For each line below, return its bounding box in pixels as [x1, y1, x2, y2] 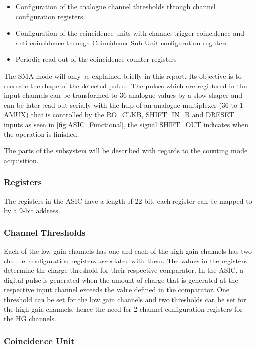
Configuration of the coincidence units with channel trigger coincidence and [15, 28, 245, 38]
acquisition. [4, 155, 39, 165]
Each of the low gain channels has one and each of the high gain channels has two [4, 245, 252, 256]
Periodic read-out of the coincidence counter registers [15, 54, 177, 64]
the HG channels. [4, 313, 56, 324]
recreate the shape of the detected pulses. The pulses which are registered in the [4, 80, 247, 90]
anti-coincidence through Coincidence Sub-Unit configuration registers [15, 37, 228, 47]
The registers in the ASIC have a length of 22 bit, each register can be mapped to [4, 195, 252, 206]
